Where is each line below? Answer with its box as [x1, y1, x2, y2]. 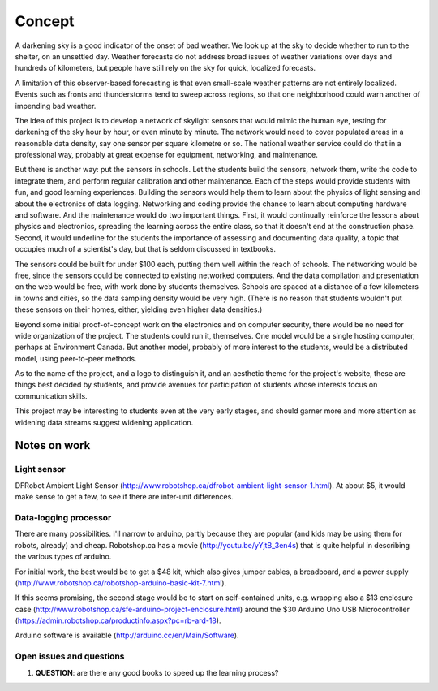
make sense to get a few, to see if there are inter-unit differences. [15, 492, 234, 502]
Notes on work [15, 438, 91, 452]
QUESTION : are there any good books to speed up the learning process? [35, 667, 279, 677]
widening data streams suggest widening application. [15, 417, 194, 427]
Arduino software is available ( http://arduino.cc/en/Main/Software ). [15, 630, 239, 641]
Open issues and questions [15, 650, 125, 662]
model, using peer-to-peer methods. [15, 353, 137, 363]
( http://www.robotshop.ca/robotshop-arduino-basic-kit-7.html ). [15, 577, 227, 588]
